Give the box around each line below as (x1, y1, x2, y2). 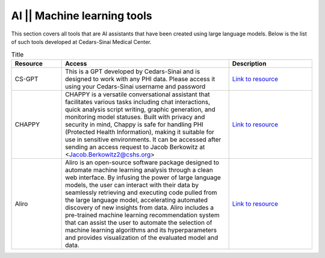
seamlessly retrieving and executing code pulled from (65, 188, 217, 197)
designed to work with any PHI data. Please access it (65, 75, 215, 83)
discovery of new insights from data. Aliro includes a (65, 203, 214, 212)
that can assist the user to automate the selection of (65, 218, 213, 227)
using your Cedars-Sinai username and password (65, 82, 206, 90)
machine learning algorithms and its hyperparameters (65, 226, 217, 234)
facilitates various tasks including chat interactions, (65, 97, 211, 106)
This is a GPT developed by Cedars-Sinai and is (65, 67, 200, 75)
